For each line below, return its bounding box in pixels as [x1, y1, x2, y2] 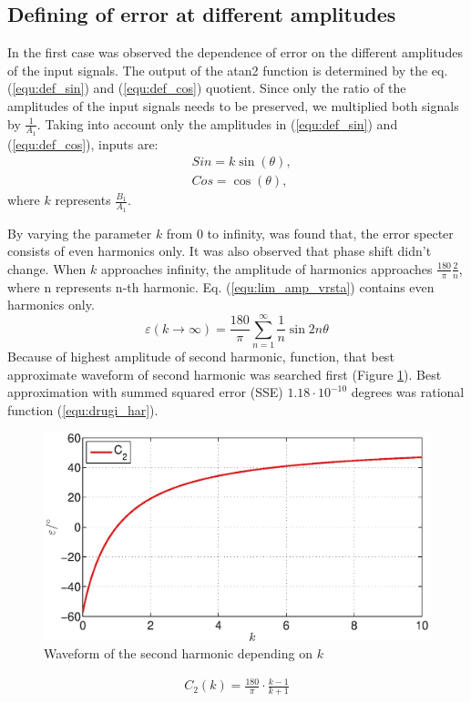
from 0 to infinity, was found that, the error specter [166, 223, 454, 242]
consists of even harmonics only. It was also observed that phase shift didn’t [7, 241, 432, 260]
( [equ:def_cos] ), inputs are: [7, 134, 159, 153]
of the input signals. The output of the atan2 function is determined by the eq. [7, 60, 448, 79]
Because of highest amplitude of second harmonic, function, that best [7, 347, 394, 366]
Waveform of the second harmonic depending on [44, 644, 312, 663]
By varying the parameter [7, 223, 152, 242]
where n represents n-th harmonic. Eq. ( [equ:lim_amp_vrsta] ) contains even [7, 277, 435, 296]
